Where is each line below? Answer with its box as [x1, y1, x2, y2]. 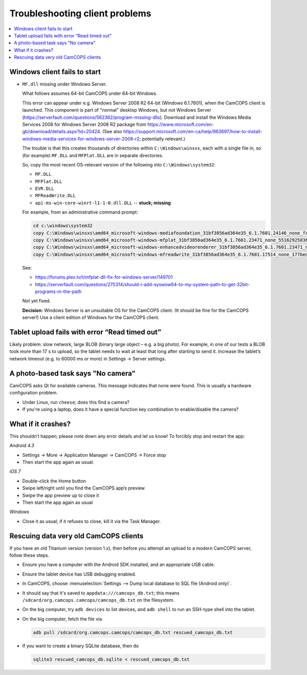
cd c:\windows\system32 [33, 223, 93, 229]
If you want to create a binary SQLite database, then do [22, 643, 139, 649]
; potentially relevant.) [139, 136, 185, 142]
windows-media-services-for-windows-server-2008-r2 [22, 136, 140, 142]
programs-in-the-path [35, 288, 82, 294]
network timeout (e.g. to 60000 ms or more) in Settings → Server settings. [9, 355, 166, 362]
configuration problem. [9, 390, 58, 396]
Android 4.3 [9, 442, 34, 449]
